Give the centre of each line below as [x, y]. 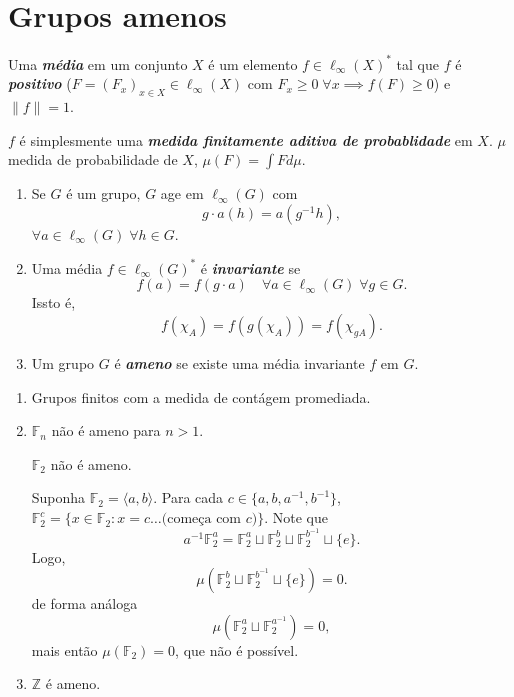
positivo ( [40, 83]
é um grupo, [103, 193]
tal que [417, 63]
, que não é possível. [237, 649]
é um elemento [253, 63]
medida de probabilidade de [93, 159]
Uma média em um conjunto [98, 63]
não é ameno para [106, 430]
